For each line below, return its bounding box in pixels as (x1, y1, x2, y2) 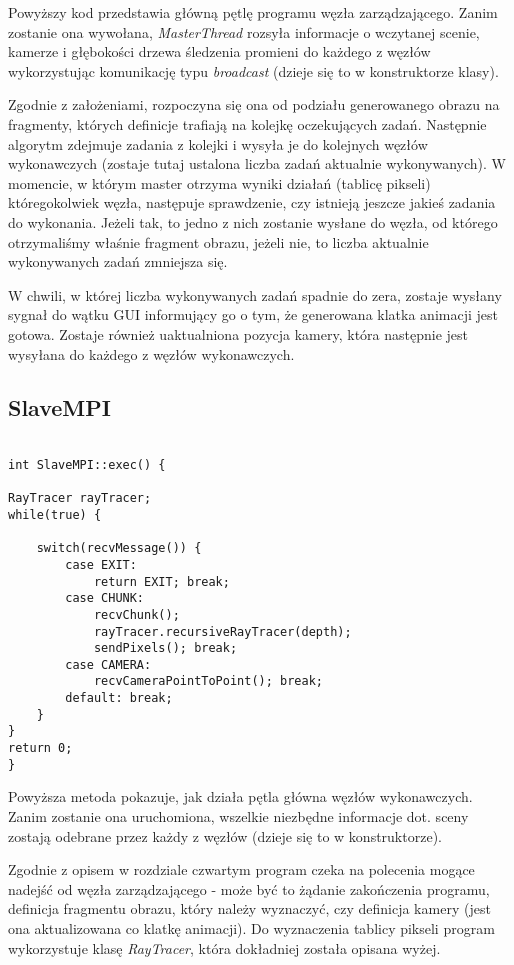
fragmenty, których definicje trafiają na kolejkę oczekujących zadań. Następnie (8, 113, 487, 134)
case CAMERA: (65, 657, 152, 672)
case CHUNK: (65, 591, 145, 606)
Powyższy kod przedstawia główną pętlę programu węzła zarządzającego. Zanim (8, 2, 498, 22)
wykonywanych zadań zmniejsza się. (8, 251, 228, 272)
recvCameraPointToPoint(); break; (93, 674, 323, 689)
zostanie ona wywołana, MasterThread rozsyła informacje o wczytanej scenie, (8, 21, 480, 42)
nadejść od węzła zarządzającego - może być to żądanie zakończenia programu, (8, 878, 490, 899)
